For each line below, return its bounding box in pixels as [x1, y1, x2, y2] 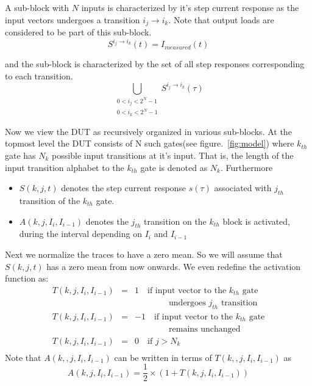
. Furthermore [221, 161, 273, 173]
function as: [5, 272, 49, 285]
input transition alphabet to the [5, 161, 124, 173]
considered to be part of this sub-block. [5, 26, 152, 38]
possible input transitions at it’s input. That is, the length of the [52, 148, 294, 161]
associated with [214, 181, 272, 194]
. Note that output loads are [168, 13, 274, 26]
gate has [5, 148, 36, 161]
